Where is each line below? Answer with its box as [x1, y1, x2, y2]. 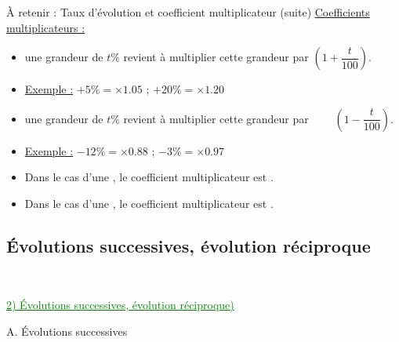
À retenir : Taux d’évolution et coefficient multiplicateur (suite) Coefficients [6, 4, 370, 20]
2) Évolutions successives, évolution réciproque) [6, 297, 234, 313]
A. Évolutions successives [6, 322, 128, 339]
